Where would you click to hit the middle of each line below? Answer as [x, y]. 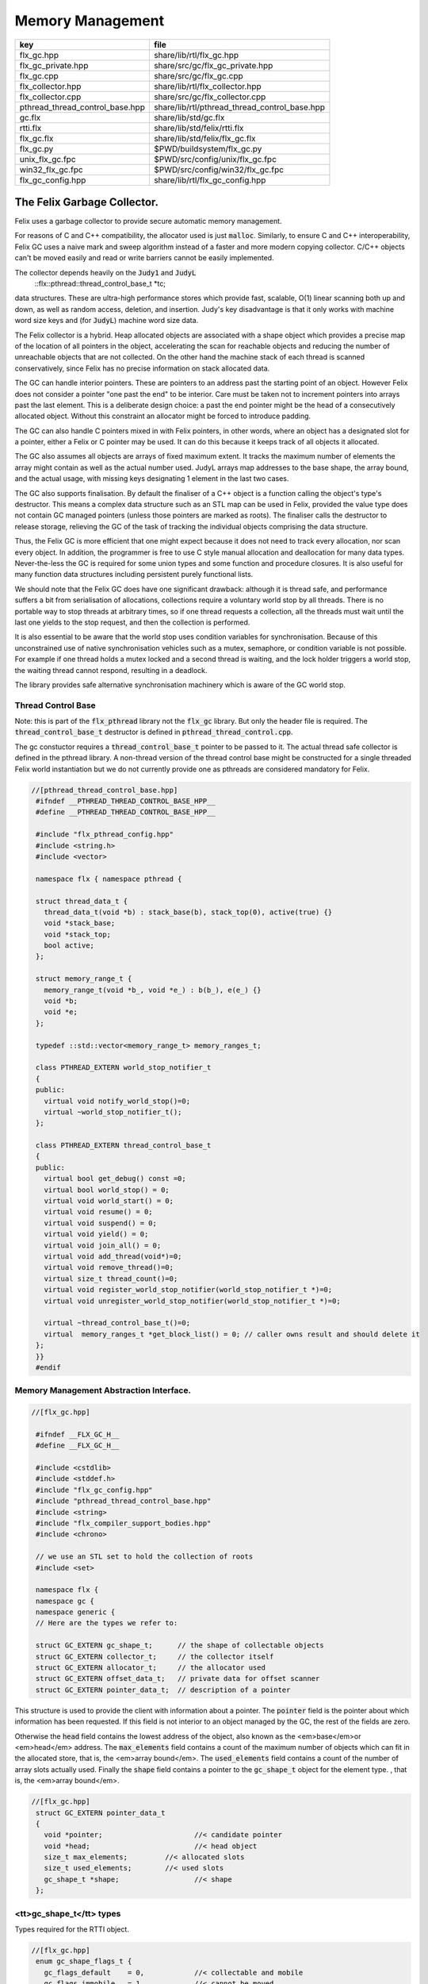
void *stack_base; [80, 923]
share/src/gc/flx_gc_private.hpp [213, 65]
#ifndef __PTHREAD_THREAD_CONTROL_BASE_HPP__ [126, 801]
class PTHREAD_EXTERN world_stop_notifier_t [124, 1068]
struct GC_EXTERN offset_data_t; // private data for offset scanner [178, 1679]
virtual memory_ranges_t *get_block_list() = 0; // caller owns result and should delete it [232, 1334]
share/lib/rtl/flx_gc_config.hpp [210, 180]
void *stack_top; [77, 934]
